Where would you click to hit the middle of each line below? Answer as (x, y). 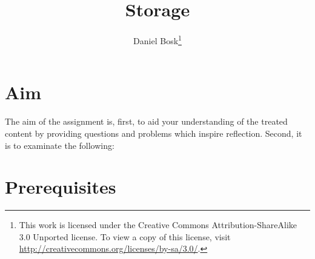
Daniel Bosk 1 (157, 40)
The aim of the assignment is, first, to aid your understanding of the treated (146, 121)
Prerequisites (61, 187)
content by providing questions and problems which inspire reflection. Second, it (154, 133)
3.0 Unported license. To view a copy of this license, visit (125, 236)
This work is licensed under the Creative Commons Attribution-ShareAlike (158, 225)
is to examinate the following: (60, 145)
